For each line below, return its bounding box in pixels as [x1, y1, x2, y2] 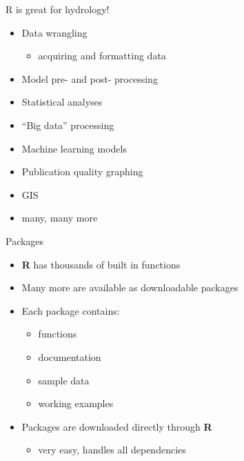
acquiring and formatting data [38, 48, 166, 63]
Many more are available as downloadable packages [21, 280, 238, 295]
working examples [38, 396, 114, 411]
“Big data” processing [21, 117, 114, 132]
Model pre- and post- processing [21, 71, 158, 86]
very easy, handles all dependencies [38, 442, 186, 457]
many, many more [21, 210, 98, 225]
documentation [38, 349, 101, 364]
